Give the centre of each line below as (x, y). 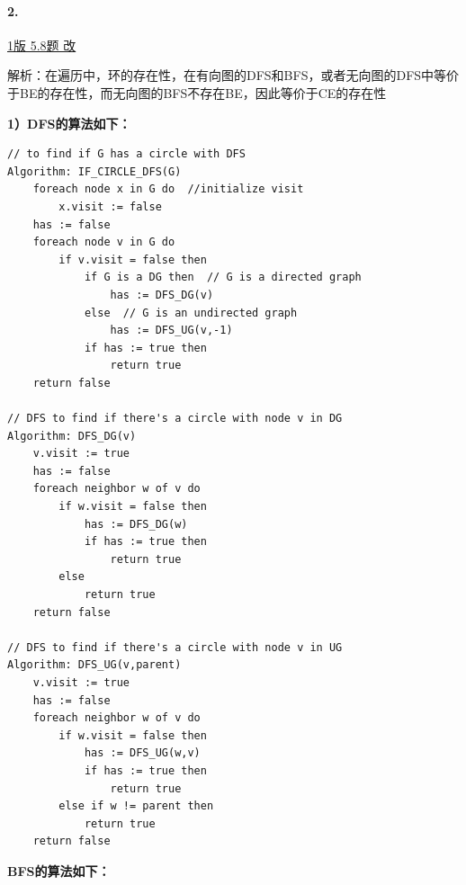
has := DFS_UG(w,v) (142, 753)
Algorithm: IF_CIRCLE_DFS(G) (94, 171)
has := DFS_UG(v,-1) (171, 331)
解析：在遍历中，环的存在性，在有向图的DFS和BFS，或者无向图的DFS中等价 (233, 75)
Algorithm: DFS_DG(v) (72, 436)
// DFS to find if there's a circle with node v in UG (175, 647)
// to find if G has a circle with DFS (126, 154)
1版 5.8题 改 (42, 45)
